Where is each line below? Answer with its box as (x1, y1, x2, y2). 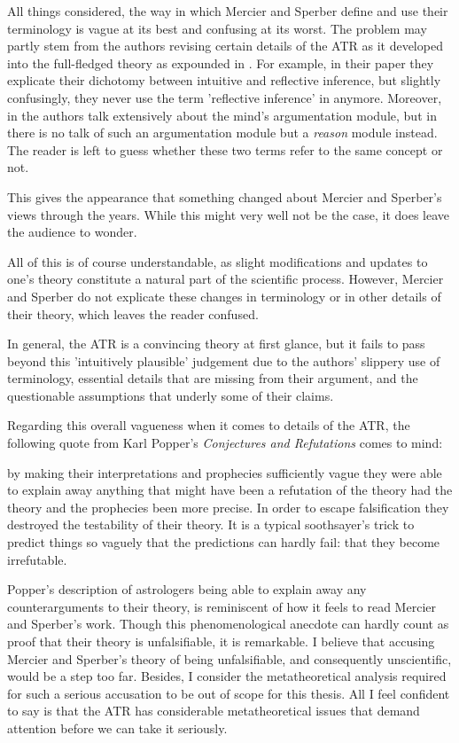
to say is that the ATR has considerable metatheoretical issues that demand (7, 701, 420, 720)
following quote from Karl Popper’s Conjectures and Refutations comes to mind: (7, 434, 443, 452)
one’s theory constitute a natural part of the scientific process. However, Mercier (7, 270, 444, 288)
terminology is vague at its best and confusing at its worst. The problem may (7, 19, 427, 37)
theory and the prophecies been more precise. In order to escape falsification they (7, 497, 449, 516)
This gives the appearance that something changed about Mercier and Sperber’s (7, 187, 442, 206)
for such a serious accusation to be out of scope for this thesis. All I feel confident (7, 684, 450, 702)
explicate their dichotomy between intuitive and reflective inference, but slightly (7, 71, 441, 90)
